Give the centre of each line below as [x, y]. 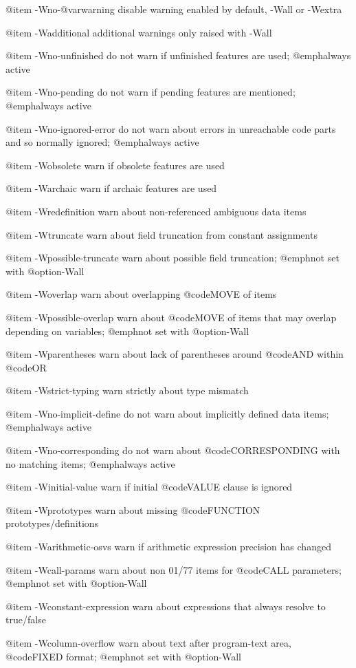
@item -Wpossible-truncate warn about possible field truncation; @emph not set [173, 258]
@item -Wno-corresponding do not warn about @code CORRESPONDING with [173, 450]
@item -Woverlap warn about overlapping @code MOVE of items [141, 294]
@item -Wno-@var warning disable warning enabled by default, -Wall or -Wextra [174, 9]
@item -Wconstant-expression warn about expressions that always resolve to [166, 606]
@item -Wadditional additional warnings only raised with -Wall [139, 32]
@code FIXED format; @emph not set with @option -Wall [123, 656]
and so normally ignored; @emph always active [102, 142]
